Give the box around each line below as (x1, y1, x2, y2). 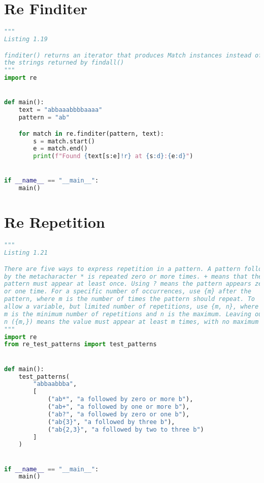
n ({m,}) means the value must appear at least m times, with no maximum (4, 318, 259, 325)
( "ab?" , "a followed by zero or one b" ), (47, 410, 190, 418)
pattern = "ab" (18, 114, 70, 122)
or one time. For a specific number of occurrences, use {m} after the (4, 288, 251, 295)
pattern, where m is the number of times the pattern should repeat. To (4, 295, 255, 303)
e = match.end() (33, 145, 88, 153)
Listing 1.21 (4, 249, 48, 257)
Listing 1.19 (4, 36, 48, 43)
